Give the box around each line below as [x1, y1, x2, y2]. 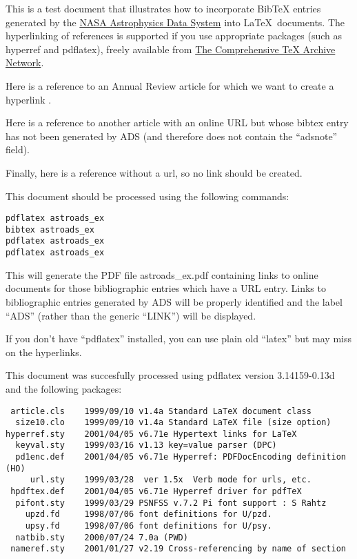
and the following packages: [6, 381, 122, 395]
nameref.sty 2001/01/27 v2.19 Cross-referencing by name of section [10, 544, 346, 554]
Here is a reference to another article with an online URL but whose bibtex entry [6, 115, 349, 130]
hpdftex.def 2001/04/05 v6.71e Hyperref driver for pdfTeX [10, 487, 302, 497]
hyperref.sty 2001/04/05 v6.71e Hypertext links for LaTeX [6, 429, 297, 439]
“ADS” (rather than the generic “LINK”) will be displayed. [6, 308, 256, 322]
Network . [6, 55, 44, 70]
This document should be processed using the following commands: [6, 188, 289, 203]
